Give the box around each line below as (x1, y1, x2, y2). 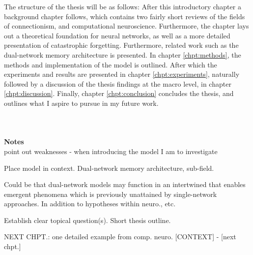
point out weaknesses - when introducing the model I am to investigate (4, 146, 218, 156)
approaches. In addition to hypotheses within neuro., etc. (4, 198, 176, 209)
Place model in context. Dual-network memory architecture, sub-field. (4, 162, 214, 173)
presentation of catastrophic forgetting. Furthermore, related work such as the (4, 40, 239, 50)
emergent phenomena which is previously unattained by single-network (4, 189, 217, 199)
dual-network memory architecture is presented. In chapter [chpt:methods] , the (4, 49, 241, 60)
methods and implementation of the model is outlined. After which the (4, 59, 217, 69)
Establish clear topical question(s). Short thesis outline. (4, 215, 171, 225)
